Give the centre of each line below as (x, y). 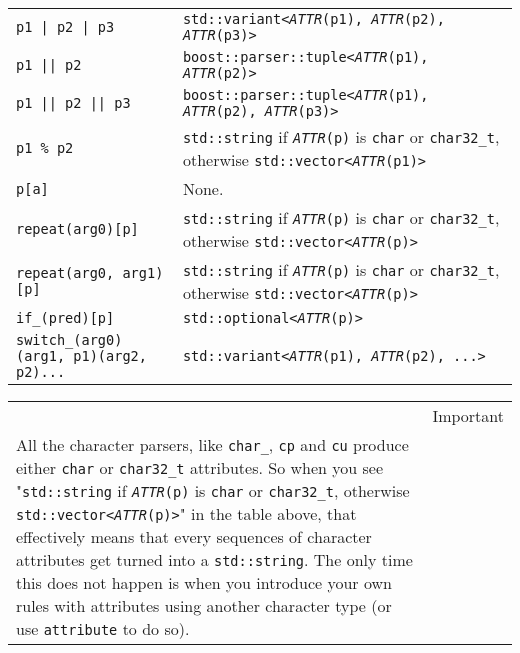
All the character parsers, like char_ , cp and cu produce (212, 444)
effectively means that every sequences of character (194, 536)
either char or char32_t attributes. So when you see (199, 467)
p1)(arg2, (110, 356)
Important (468, 415)
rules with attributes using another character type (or (204, 605)
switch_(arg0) (69, 340)
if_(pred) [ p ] (65, 318)
